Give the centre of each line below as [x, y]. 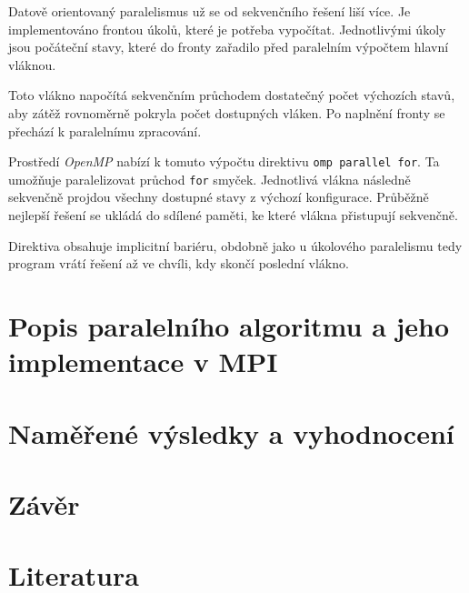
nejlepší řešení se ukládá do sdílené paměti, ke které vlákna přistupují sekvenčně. [233, 215]
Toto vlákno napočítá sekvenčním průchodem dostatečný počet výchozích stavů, [232, 95]
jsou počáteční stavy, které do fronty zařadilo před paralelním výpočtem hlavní [229, 47]
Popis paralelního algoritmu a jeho [229, 326]
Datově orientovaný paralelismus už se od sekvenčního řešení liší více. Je [210, 11]
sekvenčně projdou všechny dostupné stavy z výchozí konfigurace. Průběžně [219, 197]
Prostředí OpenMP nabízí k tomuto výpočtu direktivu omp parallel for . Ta [224, 161]
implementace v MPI [143, 362]
